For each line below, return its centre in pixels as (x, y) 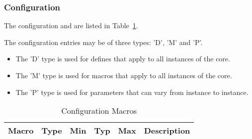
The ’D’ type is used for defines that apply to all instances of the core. (123, 59)
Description (167, 131)
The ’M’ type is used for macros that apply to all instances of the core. (124, 75)
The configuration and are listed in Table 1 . (71, 25)
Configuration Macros (99, 111)
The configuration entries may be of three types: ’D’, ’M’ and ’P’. (103, 42)
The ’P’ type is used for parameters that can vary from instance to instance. (132, 92)
